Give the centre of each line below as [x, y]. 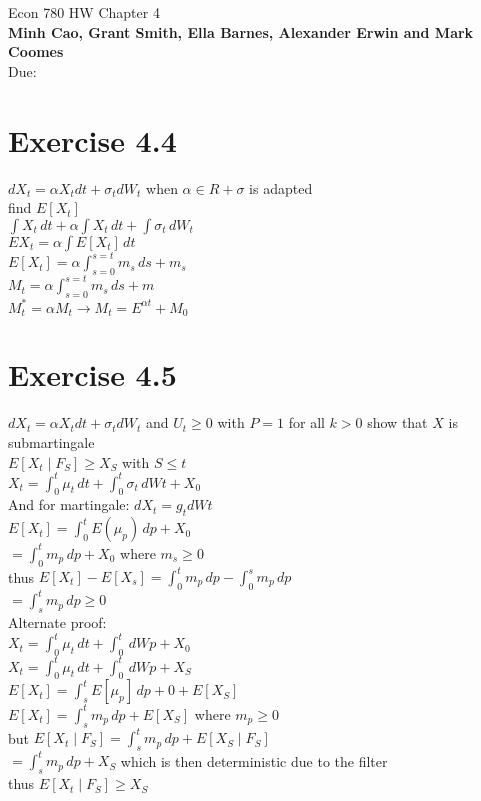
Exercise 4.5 [92, 374]
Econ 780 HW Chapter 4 [84, 12]
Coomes [36, 51]
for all [306, 422]
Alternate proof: [57, 622]
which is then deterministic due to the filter [254, 760]
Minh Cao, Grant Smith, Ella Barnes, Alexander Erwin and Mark [241, 31]
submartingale [51, 441]
